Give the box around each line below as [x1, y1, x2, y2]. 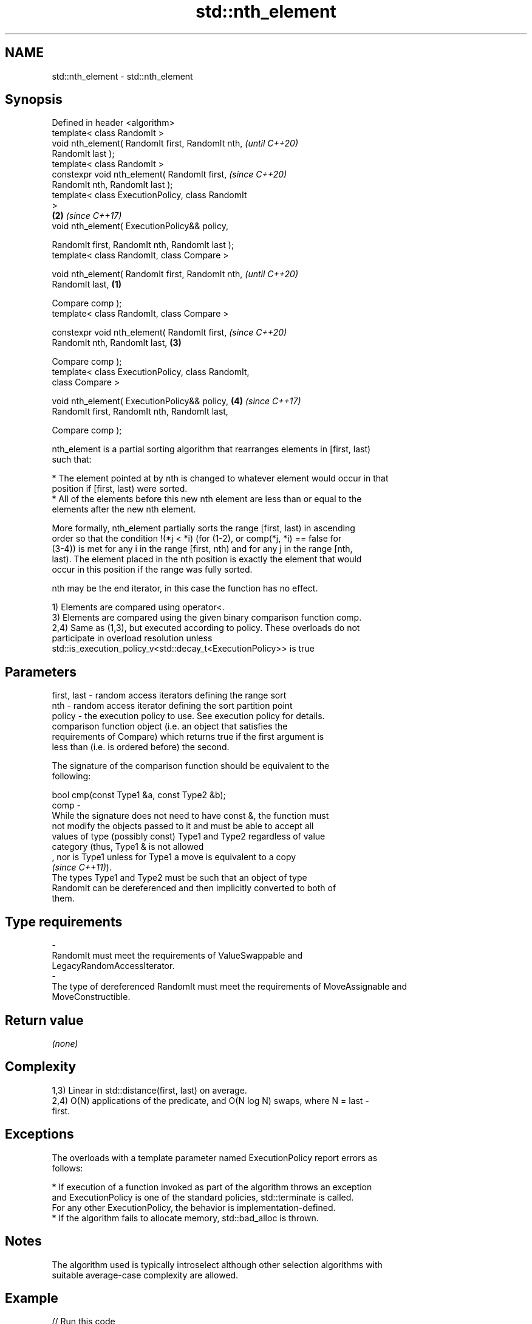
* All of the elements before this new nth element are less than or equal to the [52, 494, 362, 505]
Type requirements [5, 914, 123, 929]
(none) [52, 1038, 78, 1049]
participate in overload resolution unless [52, 633, 213, 644]
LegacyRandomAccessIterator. [52, 960, 175, 971]
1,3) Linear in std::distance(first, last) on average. [52, 1084, 247, 1095]
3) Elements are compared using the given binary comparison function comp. [52, 612, 362, 623]
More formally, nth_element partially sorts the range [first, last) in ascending [52, 523, 355, 534]
